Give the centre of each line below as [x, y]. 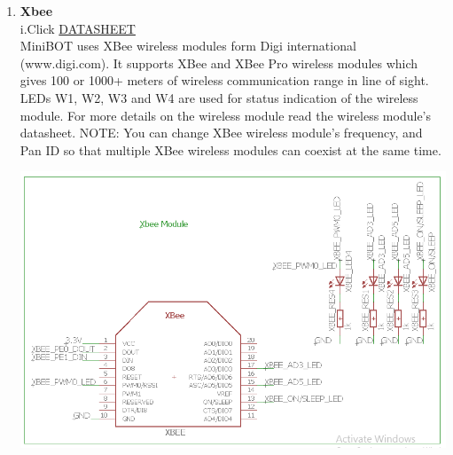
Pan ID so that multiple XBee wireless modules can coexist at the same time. [230, 149]
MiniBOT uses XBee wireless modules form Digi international [188, 46]
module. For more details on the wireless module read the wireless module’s [225, 115]
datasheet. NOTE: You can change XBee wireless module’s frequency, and [221, 133]
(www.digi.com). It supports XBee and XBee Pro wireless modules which [219, 63]
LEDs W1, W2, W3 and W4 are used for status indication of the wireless [219, 97]
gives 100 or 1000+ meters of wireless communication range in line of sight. [224, 80]
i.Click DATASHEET [78, 28]
